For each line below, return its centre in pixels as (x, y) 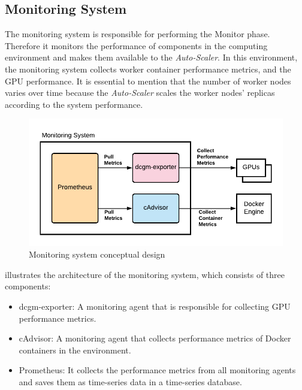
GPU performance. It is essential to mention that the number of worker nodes (148, 81)
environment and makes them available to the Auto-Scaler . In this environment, (151, 57)
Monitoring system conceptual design (97, 254)
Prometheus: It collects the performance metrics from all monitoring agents (157, 370)
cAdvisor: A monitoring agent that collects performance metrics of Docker (155, 338)
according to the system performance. (74, 104)
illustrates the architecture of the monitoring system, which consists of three (145, 274)
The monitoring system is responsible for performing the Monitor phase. (138, 34)
